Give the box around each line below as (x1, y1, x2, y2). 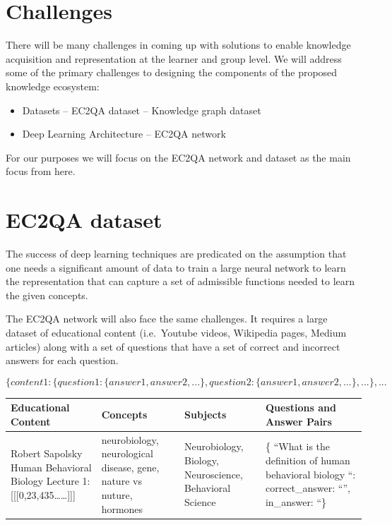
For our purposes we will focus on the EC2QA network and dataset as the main (6, 150, 351, 164)
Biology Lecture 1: (11, 473, 90, 488)
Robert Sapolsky (11, 446, 83, 461)
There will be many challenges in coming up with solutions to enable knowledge (6, 37, 351, 52)
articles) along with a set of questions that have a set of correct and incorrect (6, 339, 340, 354)
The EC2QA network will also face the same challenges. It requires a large (6, 311, 328, 326)
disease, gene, (101, 459, 160, 474)
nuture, (101, 488, 133, 502)
